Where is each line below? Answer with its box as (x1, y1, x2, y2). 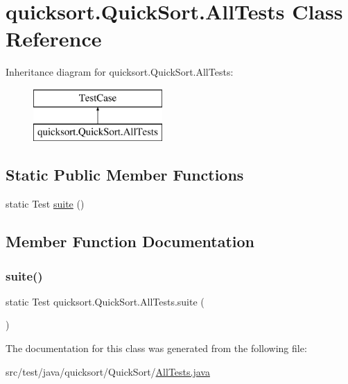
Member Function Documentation (6, 231, 255, 252)
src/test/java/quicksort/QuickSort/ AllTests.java (6, 364, 210, 378)
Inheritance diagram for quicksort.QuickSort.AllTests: (6, 65, 234, 79)
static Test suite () (6, 197, 85, 211)
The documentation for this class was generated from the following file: (6, 341, 307, 356)
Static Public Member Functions (6, 164, 244, 185)
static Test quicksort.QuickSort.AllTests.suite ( (6, 294, 205, 308)
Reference (6, 24, 102, 53)
